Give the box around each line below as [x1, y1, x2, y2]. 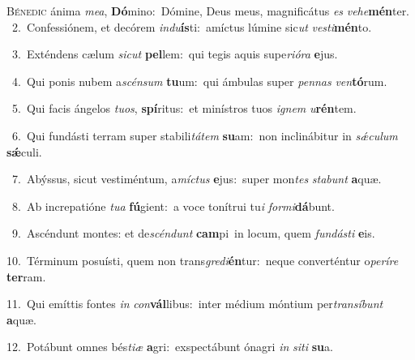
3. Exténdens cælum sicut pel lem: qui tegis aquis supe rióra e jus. [11, 45, 338, 62]
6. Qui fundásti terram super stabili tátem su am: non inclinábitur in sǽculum [11, 126, 398, 144]
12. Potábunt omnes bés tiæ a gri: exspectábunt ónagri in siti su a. [6, 338, 333, 355]
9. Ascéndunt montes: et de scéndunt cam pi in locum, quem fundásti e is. [11, 225, 375, 242]
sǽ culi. [6, 143, 42, 160]
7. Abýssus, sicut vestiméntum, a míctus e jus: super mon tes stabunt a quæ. [11, 170, 382, 187]
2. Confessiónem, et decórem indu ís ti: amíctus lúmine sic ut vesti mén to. [11, 18, 372, 35]
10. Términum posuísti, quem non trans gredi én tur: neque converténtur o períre [6, 251, 399, 268]
